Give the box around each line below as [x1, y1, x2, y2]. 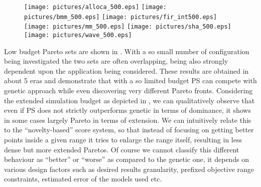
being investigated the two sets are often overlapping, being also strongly [4, 56, 228, 66]
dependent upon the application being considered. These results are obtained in [4, 65, 249, 76]
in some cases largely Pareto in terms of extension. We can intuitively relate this [4, 114, 251, 125]
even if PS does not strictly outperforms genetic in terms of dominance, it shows [4, 105, 251, 115]
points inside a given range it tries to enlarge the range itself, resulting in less [4, 134, 242, 144]
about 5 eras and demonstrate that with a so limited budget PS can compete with [4, 75, 257, 86]
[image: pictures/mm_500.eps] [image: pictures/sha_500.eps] [24, 23, 231, 31]
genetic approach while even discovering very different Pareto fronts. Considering [4, 85, 253, 95]
